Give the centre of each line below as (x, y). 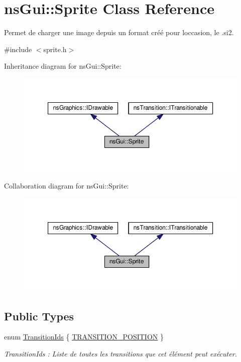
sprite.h (55, 49)
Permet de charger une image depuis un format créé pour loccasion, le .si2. (119, 32)
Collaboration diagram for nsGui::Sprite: (67, 186)
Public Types (39, 316)
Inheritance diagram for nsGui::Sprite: (63, 66)
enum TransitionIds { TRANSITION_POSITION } (84, 337)
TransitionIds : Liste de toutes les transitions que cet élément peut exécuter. (120, 353)
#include (18, 49)
